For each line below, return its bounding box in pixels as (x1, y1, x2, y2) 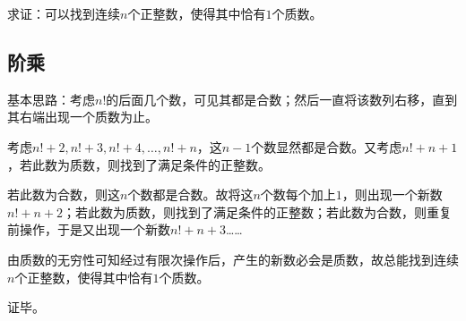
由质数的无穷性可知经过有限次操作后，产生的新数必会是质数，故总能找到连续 (7, 249, 459, 268)
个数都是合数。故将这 (127, 185, 254, 204)
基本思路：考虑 (7, 89, 95, 108)
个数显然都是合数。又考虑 (251, 137, 402, 156)
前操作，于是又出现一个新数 (7, 220, 170, 239)
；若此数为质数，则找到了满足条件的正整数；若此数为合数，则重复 (62, 202, 452, 221)
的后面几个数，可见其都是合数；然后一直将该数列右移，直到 (106, 89, 458, 108)
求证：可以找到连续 (7, 4, 120, 22)
